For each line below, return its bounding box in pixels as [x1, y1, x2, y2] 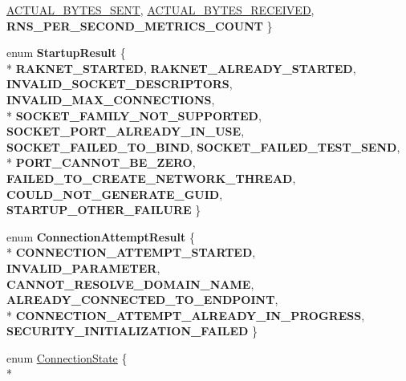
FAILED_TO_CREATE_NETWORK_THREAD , [6, 169, 296, 186]
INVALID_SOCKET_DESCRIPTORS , [6, 75, 233, 92]
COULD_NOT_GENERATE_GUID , [6, 185, 223, 202]
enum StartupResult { [6, 44, 126, 61]
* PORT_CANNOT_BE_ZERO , [6, 154, 196, 171]
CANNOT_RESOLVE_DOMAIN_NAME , [6, 275, 254, 292]
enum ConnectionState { [6, 349, 128, 366]
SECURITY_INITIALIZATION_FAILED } [6, 322, 258, 339]
